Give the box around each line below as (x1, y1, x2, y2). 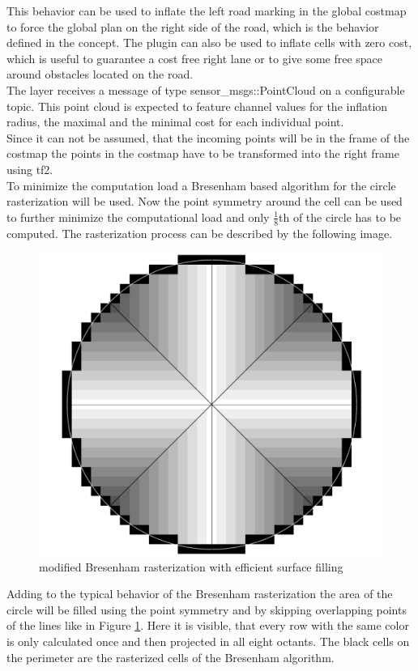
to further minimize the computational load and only (6, 208, 270, 225)
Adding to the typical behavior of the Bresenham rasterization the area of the (6, 585, 393, 602)
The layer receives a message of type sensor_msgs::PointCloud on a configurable (6, 81, 405, 98)
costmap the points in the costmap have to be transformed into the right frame (6, 145, 400, 162)
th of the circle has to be (279, 208, 402, 225)
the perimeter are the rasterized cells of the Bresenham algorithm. (6, 648, 335, 665)
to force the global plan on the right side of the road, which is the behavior (6, 18, 379, 35)
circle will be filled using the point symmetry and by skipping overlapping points (6, 601, 407, 618)
